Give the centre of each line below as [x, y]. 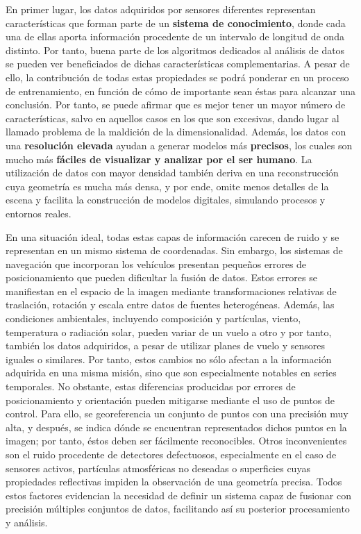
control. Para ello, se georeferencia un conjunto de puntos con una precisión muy [177, 414]
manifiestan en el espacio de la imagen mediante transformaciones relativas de [171, 291]
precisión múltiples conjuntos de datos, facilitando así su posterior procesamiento [178, 509]
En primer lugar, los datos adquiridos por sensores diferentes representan [161, 9]
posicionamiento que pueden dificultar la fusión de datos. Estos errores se [161, 277]
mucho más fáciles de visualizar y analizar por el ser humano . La [159, 159]
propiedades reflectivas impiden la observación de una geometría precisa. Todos [174, 482]
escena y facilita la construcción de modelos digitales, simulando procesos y [166, 200]
